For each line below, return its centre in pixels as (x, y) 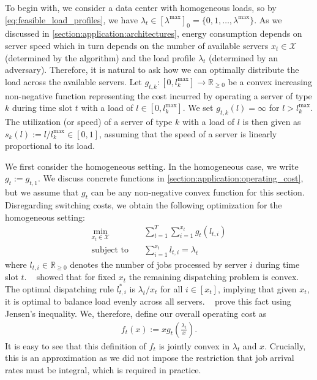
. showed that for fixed (70, 277)
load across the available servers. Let (73, 81)
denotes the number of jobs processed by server (158, 264)
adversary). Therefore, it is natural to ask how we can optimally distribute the (152, 70)
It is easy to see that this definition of (76, 345)
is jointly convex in (194, 345)
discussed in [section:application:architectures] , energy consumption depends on (154, 33)
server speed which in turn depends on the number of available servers (137, 45)
